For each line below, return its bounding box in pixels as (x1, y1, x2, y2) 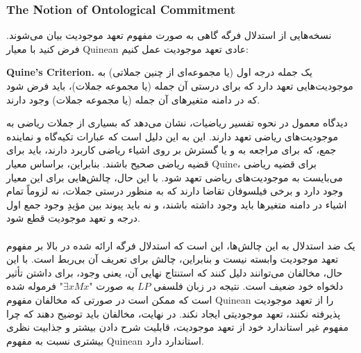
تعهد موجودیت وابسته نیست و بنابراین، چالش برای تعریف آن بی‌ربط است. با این (6, 252, 339, 266)
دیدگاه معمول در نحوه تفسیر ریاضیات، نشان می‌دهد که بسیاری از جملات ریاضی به (6, 115, 348, 130)
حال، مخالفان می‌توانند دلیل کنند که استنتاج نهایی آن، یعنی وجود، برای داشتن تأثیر (6, 265, 343, 279)
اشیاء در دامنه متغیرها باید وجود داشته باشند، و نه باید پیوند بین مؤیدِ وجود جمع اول (6, 197, 347, 211)
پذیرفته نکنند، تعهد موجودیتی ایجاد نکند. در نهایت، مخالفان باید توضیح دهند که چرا (6, 306, 341, 320)
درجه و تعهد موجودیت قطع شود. (6, 211, 140, 225)
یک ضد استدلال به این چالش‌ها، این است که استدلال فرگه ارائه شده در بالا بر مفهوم (6, 238, 355, 252)
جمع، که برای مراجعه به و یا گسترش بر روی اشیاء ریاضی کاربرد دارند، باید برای (6, 142, 337, 157)
